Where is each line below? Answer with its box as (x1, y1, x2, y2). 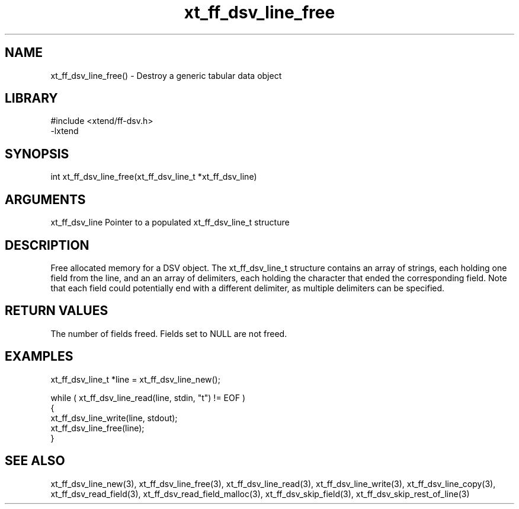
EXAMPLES (5, 349, 73, 364)
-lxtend (50, 126, 79, 136)
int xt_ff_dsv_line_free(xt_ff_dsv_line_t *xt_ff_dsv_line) (50, 171, 257, 182)
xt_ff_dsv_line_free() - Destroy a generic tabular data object (50, 70, 282, 81)
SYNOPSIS (5, 146, 69, 161)
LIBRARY (5, 91, 58, 106)
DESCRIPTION (5, 237, 89, 253)
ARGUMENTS (5, 192, 86, 207)
